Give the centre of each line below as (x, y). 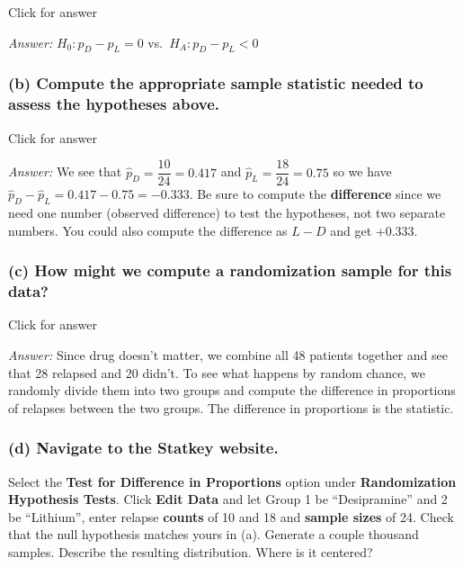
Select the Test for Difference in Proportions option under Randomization (232, 481)
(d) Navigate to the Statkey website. (143, 448)
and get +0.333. (374, 230)
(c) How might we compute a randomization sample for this (230, 270)
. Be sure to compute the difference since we (315, 194)
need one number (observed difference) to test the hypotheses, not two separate (227, 212)
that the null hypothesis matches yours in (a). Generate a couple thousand (214, 534)
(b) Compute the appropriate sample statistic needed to (216, 83)
